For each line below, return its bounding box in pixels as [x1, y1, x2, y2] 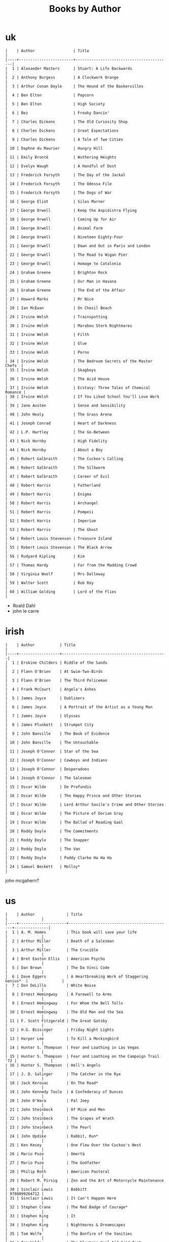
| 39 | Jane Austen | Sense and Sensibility [5, 403, 125, 408]
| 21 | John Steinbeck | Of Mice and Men [5, 1107, 105, 1112]
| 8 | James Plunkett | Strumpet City [5, 722, 94, 727]
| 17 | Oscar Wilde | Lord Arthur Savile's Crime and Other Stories [5, 802, 164, 807]
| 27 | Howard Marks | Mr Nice [5, 296, 94, 302]
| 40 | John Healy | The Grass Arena [5, 411, 112, 417]
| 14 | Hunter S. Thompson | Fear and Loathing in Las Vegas [5, 1045, 139, 1050]
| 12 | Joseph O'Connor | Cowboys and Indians [5, 758, 108, 763]
